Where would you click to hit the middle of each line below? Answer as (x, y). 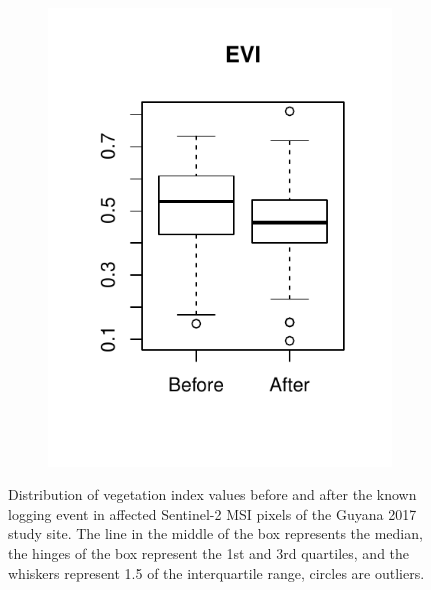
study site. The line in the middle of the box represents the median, (215, 533)
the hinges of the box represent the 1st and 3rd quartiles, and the (209, 553)
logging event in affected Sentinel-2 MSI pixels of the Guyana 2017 (212, 513)
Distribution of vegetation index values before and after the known (212, 494)
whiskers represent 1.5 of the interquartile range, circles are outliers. (216, 572)
